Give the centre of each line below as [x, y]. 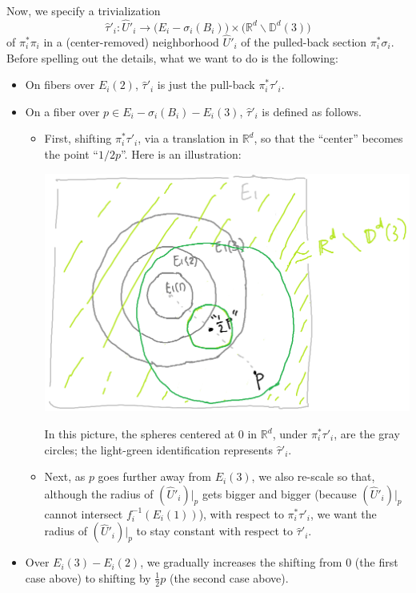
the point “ [71, 154]
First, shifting [78, 138]
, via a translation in [188, 138]
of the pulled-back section [304, 42]
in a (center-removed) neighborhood [131, 42]
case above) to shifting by [88, 577]
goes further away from [154, 476]
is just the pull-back [206, 85]
